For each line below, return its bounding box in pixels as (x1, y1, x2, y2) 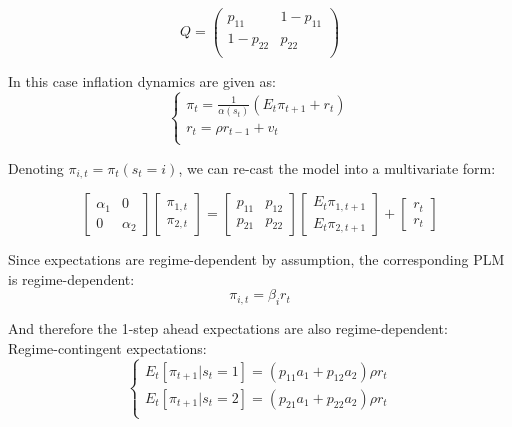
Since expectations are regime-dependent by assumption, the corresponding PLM (8, 249, 505, 270)
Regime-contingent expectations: (8, 337, 207, 358)
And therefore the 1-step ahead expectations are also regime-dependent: (8, 318, 448, 339)
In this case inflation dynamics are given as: (8, 70, 276, 91)
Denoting (8, 157, 64, 178)
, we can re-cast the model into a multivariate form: (178, 157, 496, 178)
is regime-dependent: (8, 268, 135, 289)
